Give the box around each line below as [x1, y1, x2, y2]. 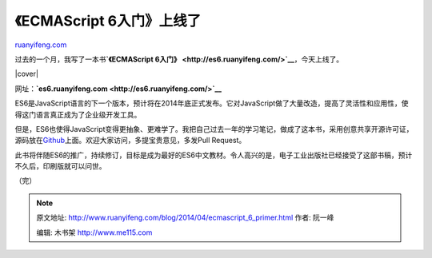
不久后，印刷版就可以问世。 [14, 161, 106, 171]
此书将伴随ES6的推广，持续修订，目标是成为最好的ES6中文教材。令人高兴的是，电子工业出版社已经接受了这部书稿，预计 [14, 150, 413, 160]
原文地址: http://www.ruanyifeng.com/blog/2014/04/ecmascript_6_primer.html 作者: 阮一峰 [36, 212, 334, 223]
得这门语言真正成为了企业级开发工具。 [14, 109, 142, 119]
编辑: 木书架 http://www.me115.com [36, 228, 153, 237]
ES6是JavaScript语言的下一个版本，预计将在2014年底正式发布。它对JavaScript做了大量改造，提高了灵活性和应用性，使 [14, 98, 409, 108]
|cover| [14, 69, 39, 79]
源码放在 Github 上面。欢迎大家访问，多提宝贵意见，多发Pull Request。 [14, 136, 246, 145]
